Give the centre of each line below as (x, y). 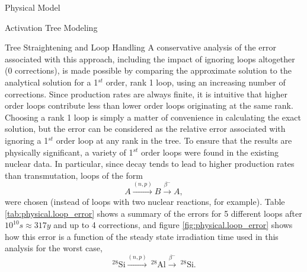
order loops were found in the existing (210, 152)
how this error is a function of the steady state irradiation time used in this (142, 236)
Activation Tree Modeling (51, 27)
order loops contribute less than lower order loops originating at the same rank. (149, 105)
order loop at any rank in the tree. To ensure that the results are (174, 140)
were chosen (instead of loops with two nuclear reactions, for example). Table (145, 202)
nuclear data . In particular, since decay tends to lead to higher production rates (150, 164)
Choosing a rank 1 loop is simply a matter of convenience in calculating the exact (153, 117)
